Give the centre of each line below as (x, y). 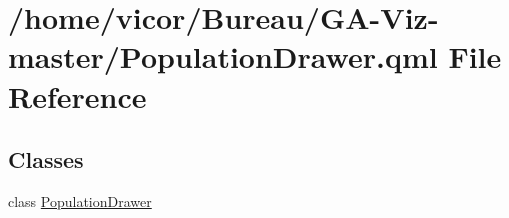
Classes (46, 159)
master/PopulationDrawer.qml (223, 56)
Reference (77, 95)
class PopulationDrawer (80, 200)
